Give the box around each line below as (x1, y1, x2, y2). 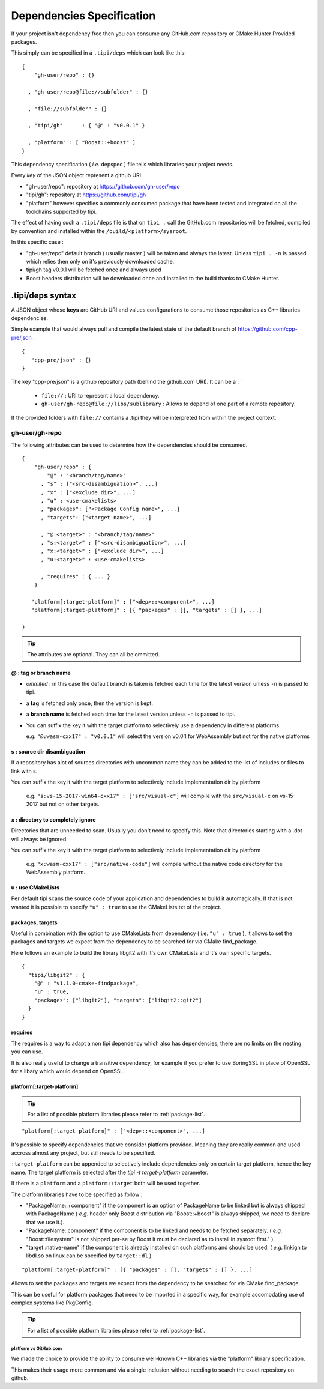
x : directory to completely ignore (11, 816, 96, 823)
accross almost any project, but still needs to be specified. (11, 1149, 155, 1157)
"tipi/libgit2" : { (28, 972, 85, 978)
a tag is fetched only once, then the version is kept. (26, 700, 153, 707)
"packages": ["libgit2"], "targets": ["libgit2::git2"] (34, 997, 202, 1003)
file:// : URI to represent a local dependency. (41, 392, 160, 399)
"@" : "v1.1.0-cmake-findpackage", (34, 980, 139, 987)
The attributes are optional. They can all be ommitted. (27, 650, 160, 658)
